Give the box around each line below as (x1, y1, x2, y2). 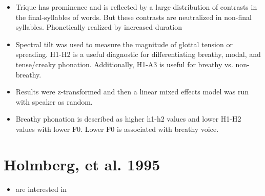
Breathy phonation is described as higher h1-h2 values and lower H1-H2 (15, 113, 241, 124)
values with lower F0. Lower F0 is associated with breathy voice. (15, 123, 219, 134)
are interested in (15, 183, 67, 194)
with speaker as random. (15, 96, 93, 107)
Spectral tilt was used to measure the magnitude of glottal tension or (15, 38, 233, 49)
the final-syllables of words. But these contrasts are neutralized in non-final (15, 11, 252, 22)
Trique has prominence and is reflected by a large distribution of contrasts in (15, 2, 257, 12)
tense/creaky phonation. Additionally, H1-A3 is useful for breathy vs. (15, 58, 233, 69)
